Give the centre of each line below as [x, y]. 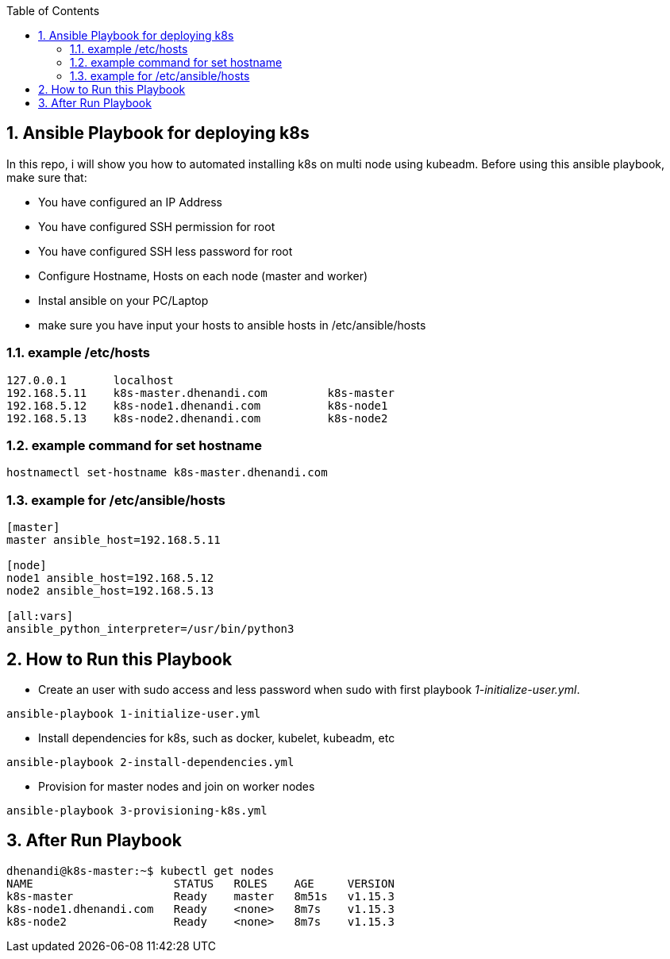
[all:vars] [40, 616]
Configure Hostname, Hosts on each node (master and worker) [203, 275]
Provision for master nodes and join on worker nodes [177, 786]
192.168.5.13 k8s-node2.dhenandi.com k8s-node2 [197, 418]
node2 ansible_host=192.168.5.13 [110, 591]
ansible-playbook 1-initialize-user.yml [134, 713]
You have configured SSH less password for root [166, 251]
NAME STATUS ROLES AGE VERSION [200, 883]
